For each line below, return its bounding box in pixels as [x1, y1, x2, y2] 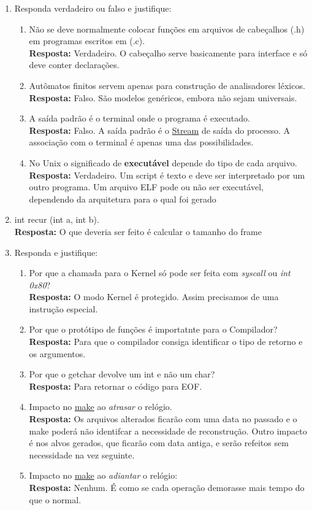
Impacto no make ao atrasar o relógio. [29, 400, 172, 413]
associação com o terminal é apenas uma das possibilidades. [29, 136, 254, 149]
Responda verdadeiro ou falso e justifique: [14, 2, 172, 14]
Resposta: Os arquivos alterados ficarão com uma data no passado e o [29, 412, 297, 425]
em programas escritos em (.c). [29, 34, 145, 47]
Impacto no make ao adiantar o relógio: [29, 469, 178, 482]
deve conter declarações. [29, 58, 120, 71]
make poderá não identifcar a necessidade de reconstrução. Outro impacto [29, 424, 307, 437]
